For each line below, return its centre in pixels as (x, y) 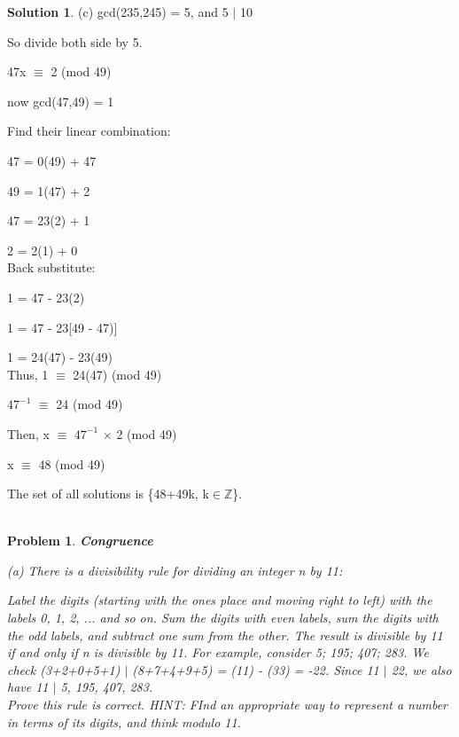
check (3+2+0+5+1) (64, 669)
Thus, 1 (28, 374)
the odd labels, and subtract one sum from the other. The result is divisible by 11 (225, 635)
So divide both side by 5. (75, 41)
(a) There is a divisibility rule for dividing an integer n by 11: (175, 570)
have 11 (28, 687)
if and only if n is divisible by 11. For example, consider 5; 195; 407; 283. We (218, 652)
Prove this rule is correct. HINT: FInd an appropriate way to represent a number (228, 705)
